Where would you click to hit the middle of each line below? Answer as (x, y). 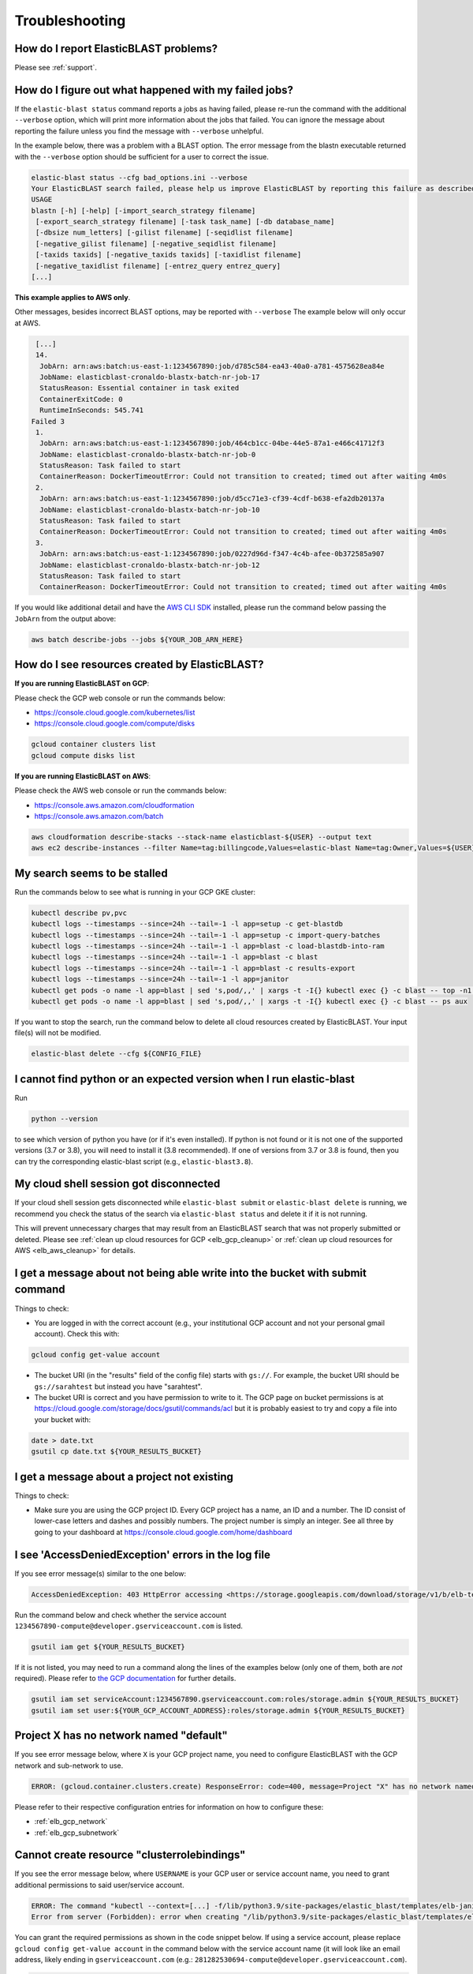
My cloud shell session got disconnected (117, 1184)
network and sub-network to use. (69, 1766)
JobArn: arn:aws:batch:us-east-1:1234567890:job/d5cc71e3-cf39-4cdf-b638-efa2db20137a (212, 499)
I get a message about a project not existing (124, 1477)
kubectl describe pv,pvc (79, 913)
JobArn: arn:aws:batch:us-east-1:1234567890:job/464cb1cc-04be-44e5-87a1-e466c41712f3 (212, 443)
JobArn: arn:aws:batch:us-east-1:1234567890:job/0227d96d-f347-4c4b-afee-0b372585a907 (212, 554)
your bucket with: (63, 1419)
